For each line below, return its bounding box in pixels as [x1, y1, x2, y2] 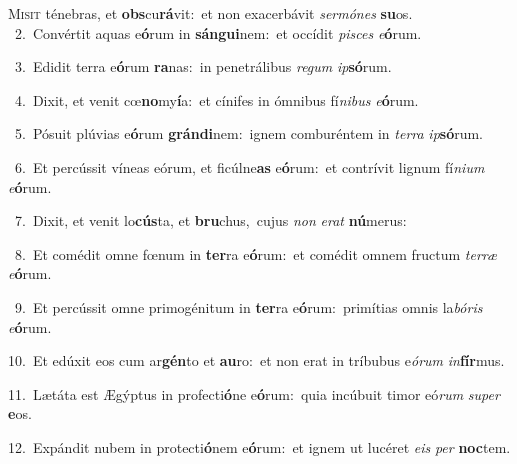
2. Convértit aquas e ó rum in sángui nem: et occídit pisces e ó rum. [14, 22, 422, 43]
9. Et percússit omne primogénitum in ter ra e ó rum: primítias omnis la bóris [14, 296, 483, 317]
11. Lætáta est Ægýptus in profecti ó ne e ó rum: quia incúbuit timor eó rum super [8, 383, 500, 404]
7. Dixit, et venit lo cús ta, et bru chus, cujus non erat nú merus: [14, 210, 407, 231]
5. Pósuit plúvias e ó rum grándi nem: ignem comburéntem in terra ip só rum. [14, 123, 484, 144]
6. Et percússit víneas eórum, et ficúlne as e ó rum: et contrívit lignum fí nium [14, 156, 485, 177]
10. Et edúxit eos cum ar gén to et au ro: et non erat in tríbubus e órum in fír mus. [8, 350, 505, 371]
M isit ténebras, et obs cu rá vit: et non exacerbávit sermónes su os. [8, 3, 413, 23]
